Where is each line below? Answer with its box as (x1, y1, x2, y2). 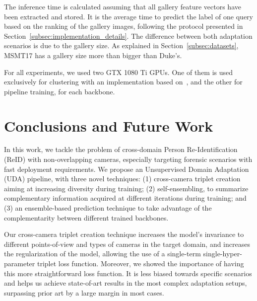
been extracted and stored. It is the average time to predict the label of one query (4, 11, 253, 21)
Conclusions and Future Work (4, 115, 213, 136)
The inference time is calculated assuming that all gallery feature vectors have (4, 1, 241, 11)
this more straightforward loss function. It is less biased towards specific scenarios (4, 268, 252, 278)
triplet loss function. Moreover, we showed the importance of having (37, 258, 244, 268)
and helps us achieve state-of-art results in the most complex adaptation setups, (4, 278, 247, 288)
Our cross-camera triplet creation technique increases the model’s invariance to (4, 229, 244, 239)
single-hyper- (203, 248, 242, 259)
